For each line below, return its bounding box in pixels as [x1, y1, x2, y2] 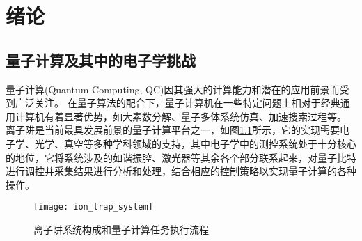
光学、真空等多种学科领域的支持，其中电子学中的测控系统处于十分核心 [34, 136, 356, 150]
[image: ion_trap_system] [33, 202, 153, 212]
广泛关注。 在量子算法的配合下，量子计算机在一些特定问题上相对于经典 [15, 95, 340, 110]
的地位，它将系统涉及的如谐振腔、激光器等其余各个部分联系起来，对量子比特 [6, 150, 356, 164]
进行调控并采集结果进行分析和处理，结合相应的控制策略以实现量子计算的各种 [6, 164, 356, 178]
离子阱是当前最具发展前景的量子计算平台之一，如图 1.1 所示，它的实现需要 [6, 123, 340, 137]
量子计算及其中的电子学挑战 [6, 49, 196, 70]
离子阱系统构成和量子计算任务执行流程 [33, 221, 209, 236]
